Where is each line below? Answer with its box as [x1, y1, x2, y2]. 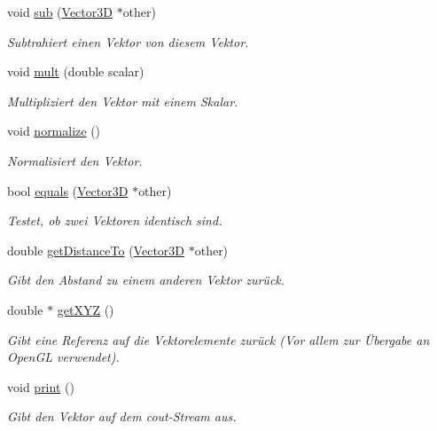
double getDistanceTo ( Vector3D [7, 240, 185, 259]
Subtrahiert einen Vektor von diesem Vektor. [7, 32, 249, 51]
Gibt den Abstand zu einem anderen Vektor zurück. [7, 270, 285, 289]
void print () [7, 377, 74, 396]
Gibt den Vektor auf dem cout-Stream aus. [7, 407, 237, 426]
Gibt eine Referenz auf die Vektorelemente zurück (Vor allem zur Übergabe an [7, 330, 430, 349]
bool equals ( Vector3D [7, 181, 129, 200]
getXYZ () [57, 300, 114, 318]
